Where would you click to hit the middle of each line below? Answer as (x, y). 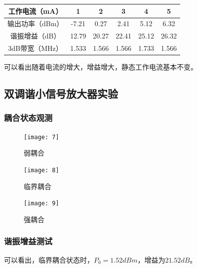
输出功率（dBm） (36, 23)
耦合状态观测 (28, 118)
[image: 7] (41, 137)
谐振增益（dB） (35, 36)
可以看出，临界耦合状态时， (49, 259)
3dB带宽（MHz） (35, 48)
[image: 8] (41, 170)
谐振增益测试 (28, 241)
